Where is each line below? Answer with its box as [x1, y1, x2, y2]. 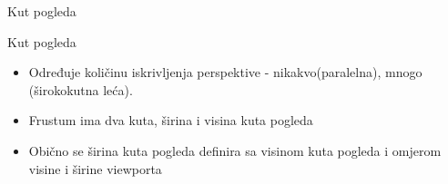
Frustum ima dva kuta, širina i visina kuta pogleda [28, 111, 313, 130]
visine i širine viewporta [28, 159, 162, 178]
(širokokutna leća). [28, 80, 133, 99]
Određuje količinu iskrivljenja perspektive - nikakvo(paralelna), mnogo [28, 63, 423, 82]
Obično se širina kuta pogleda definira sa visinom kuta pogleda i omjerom [28, 140, 442, 160]
